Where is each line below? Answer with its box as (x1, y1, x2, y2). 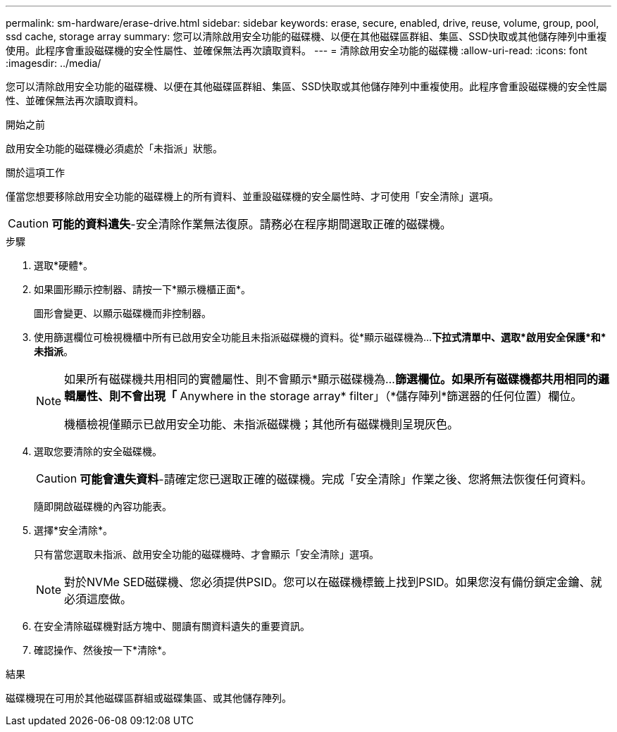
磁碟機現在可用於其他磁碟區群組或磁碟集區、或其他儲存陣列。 (6, 692, 292, 704)
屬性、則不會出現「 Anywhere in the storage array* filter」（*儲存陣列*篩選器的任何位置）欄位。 (75, 389, 582, 403)
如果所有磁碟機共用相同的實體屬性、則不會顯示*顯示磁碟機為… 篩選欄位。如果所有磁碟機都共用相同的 (64, 372, 598, 386)
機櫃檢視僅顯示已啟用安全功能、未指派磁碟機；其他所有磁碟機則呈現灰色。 (64, 417, 459, 431)
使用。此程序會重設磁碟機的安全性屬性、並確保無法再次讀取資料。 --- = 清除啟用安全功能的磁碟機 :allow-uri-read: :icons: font (6, 44, 587, 56)
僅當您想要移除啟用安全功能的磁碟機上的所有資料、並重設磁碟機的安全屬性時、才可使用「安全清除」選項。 (6, 190, 499, 202)
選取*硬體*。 (34, 259, 94, 271)
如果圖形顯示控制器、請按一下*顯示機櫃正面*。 (34, 283, 251, 295)
